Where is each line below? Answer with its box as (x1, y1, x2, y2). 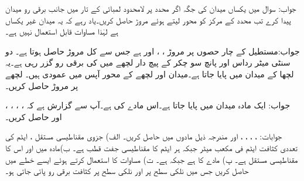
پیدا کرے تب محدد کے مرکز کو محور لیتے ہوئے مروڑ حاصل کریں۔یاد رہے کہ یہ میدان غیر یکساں (5, 13, 291, 26)
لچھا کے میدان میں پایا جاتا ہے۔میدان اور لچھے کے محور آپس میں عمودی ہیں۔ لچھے (5, 67, 294, 80)
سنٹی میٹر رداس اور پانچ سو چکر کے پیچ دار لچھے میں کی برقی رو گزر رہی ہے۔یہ (5, 56, 291, 69)
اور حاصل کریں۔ (5, 110, 62, 122)
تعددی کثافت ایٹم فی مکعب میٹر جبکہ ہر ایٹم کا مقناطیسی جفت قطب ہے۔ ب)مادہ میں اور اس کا (5, 141, 298, 153)
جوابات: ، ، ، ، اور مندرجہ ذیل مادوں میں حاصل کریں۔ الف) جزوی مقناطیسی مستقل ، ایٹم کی (5, 130, 282, 142)
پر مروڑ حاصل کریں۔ (5, 79, 78, 91)
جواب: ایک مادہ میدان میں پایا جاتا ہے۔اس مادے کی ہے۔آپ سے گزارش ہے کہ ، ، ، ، (5, 99, 291, 111)
